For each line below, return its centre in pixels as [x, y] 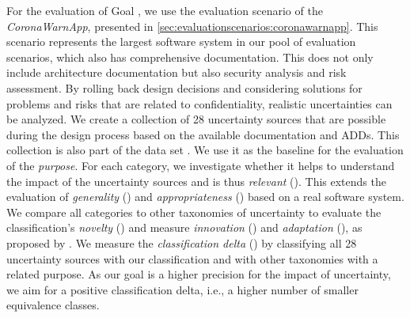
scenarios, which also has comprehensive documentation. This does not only [190, 57]
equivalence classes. [53, 305]
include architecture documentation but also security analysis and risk [177, 72]
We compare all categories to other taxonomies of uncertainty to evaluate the [194, 212]
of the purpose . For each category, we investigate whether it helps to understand [201, 165]
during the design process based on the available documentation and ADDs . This [203, 134]
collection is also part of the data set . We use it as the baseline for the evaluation [205, 150]
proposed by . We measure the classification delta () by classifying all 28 [182, 242]
